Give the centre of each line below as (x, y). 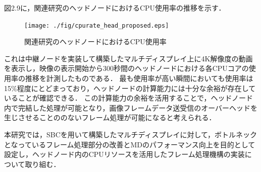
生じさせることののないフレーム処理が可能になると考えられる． (110, 117)
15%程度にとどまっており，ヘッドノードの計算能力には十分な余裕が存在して (130, 88)
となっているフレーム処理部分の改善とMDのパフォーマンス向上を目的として (130, 144)
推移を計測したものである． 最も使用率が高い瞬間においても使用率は (139, 78)
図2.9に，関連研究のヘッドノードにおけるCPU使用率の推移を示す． (115, 8)
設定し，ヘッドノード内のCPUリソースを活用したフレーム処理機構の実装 (124, 154)
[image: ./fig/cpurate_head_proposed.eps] (97, 25)
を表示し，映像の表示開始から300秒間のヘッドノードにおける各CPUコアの (126, 68)
